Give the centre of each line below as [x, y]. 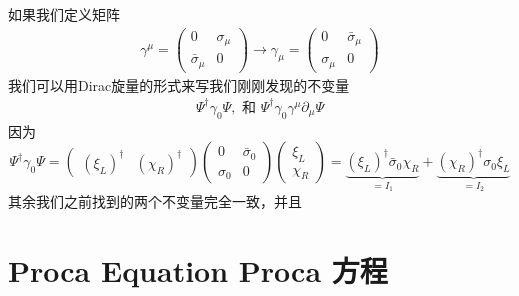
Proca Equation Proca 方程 [198, 269]
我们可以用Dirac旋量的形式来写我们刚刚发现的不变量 [179, 84]
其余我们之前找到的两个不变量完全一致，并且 [155, 201]
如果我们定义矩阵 [64, 14]
